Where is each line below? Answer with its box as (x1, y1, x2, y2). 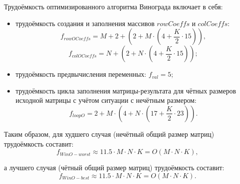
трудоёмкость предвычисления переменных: (15, 69, 147, 79)
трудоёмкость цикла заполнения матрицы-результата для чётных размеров (15, 85, 236, 95)
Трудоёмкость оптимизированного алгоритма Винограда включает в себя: (4, 1, 223, 11)
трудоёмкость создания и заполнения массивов (15, 18, 155, 28)
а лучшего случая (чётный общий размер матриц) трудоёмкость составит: (4, 162, 224, 173)
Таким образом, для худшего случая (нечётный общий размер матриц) (4, 128, 214, 139)
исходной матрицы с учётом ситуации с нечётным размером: (15, 95, 197, 105)
